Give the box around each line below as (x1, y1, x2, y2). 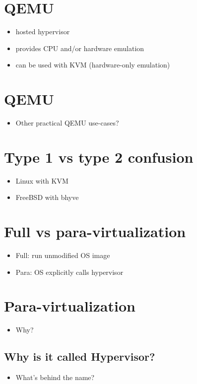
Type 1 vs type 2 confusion (4, 146, 194, 167)
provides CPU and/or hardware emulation (15, 43, 144, 53)
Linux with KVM (15, 175, 68, 186)
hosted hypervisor (15, 26, 70, 37)
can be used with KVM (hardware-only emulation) (15, 60, 170, 70)
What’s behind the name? (15, 372, 95, 383)
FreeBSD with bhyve (15, 192, 79, 202)
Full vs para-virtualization (4, 221, 186, 242)
